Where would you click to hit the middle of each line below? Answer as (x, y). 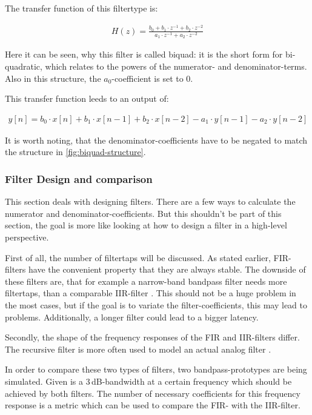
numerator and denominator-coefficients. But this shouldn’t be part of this (143, 213)
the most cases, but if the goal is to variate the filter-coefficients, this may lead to (156, 305)
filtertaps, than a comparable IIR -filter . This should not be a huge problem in (151, 293)
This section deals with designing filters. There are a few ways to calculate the (150, 201)
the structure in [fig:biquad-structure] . (75, 152)
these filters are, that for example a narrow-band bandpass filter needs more (146, 281)
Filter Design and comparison (79, 178)
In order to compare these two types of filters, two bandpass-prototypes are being (156, 369)
